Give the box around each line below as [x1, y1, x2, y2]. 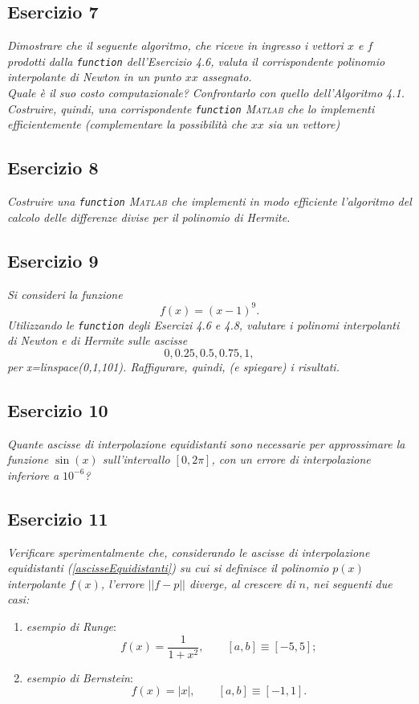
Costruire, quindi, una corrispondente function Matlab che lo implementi [7, 100, 375, 117]
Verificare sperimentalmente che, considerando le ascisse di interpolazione [7, 543, 370, 560]
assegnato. [201, 68, 252, 85]
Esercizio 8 [7, 155, 99, 180]
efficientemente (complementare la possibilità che [7, 116, 247, 133]
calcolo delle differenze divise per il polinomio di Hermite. [7, 208, 291, 225]
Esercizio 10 [7, 397, 108, 422]
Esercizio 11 [7, 505, 108, 530]
